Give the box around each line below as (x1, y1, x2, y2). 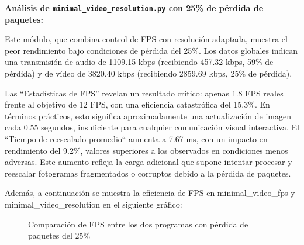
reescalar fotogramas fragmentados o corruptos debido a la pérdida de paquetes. (5, 167, 291, 179)
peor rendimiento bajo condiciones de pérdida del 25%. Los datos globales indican (5, 44, 298, 56)
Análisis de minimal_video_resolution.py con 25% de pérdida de (5, 2, 264, 13)
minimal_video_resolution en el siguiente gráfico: (5, 198, 182, 210)
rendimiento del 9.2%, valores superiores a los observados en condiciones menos (5, 144, 288, 156)
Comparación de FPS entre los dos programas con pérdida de (28, 218, 248, 230)
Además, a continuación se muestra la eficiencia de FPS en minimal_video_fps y (5, 187, 295, 199)
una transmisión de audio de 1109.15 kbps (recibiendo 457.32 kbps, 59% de (5, 56, 274, 68)
